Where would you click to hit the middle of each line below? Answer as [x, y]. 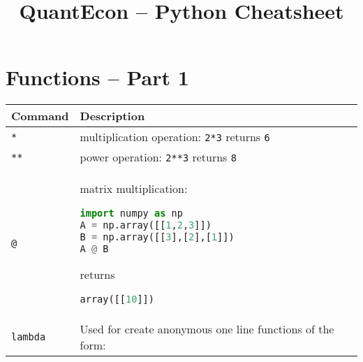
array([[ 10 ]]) [117, 299]
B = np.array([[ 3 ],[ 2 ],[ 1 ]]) [157, 237]
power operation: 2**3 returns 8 [158, 157]
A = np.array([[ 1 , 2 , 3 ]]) [146, 225]
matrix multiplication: [134, 189]
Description [112, 116]
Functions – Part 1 [97, 77]
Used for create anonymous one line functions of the [207, 329]
